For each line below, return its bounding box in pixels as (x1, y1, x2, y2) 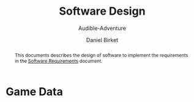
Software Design (59, 4, 146, 18)
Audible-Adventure (78, 24, 127, 32)
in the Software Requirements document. (14, 57, 103, 64)
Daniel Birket (86, 36, 119, 43)
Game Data (6, 84, 64, 98)
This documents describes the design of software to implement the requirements (14, 52, 188, 59)
